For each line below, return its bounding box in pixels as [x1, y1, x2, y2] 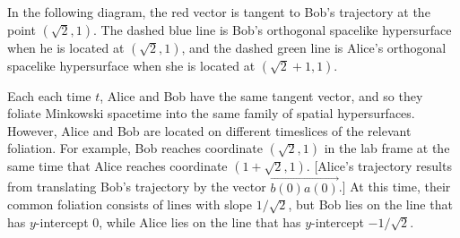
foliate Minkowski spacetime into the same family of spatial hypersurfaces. [7, 104, 415, 123]
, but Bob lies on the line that [288, 195, 453, 214]
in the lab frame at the [324, 139, 450, 157]
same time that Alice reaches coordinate [7, 157, 228, 175]
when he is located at [7, 38, 125, 56]
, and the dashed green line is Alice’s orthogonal [181, 38, 447, 56]
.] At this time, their [338, 177, 451, 196]
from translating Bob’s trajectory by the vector [7, 177, 266, 196]
